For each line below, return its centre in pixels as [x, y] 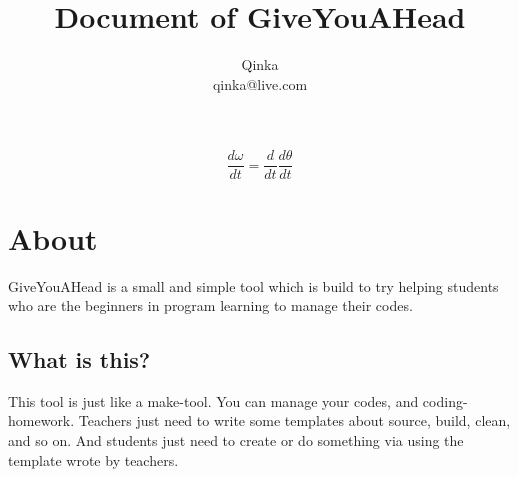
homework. [41, 420]
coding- [445, 400]
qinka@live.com [260, 83]
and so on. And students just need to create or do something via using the [236, 440]
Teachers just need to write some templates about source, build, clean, [294, 420]
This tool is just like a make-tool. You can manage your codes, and [213, 400]
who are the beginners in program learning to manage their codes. [210, 305]
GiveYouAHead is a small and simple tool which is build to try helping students [253, 285]
